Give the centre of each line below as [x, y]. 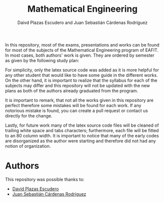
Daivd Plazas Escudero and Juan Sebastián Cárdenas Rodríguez [82, 22]
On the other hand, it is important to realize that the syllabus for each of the [81, 80]
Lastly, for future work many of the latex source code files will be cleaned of [82, 125]
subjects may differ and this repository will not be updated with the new [78, 85]
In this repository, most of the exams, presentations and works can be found [82, 45]
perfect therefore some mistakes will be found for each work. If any [73, 105]
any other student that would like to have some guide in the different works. [82, 75]
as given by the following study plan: [42, 60]
